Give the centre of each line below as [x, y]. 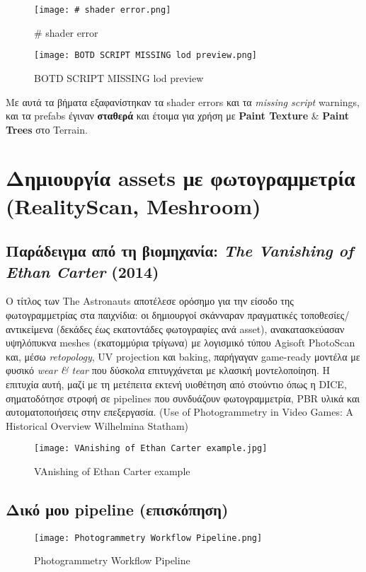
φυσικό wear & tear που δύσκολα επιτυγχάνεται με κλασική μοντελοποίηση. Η [168, 370]
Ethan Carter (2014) [82, 271]
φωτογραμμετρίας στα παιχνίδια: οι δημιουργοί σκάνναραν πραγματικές [151, 315]
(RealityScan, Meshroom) [133, 205]
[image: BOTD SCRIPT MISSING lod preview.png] [145, 56]
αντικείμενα [29, 328]
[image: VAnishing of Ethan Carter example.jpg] [151, 449]
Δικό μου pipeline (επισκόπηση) [117, 509]
